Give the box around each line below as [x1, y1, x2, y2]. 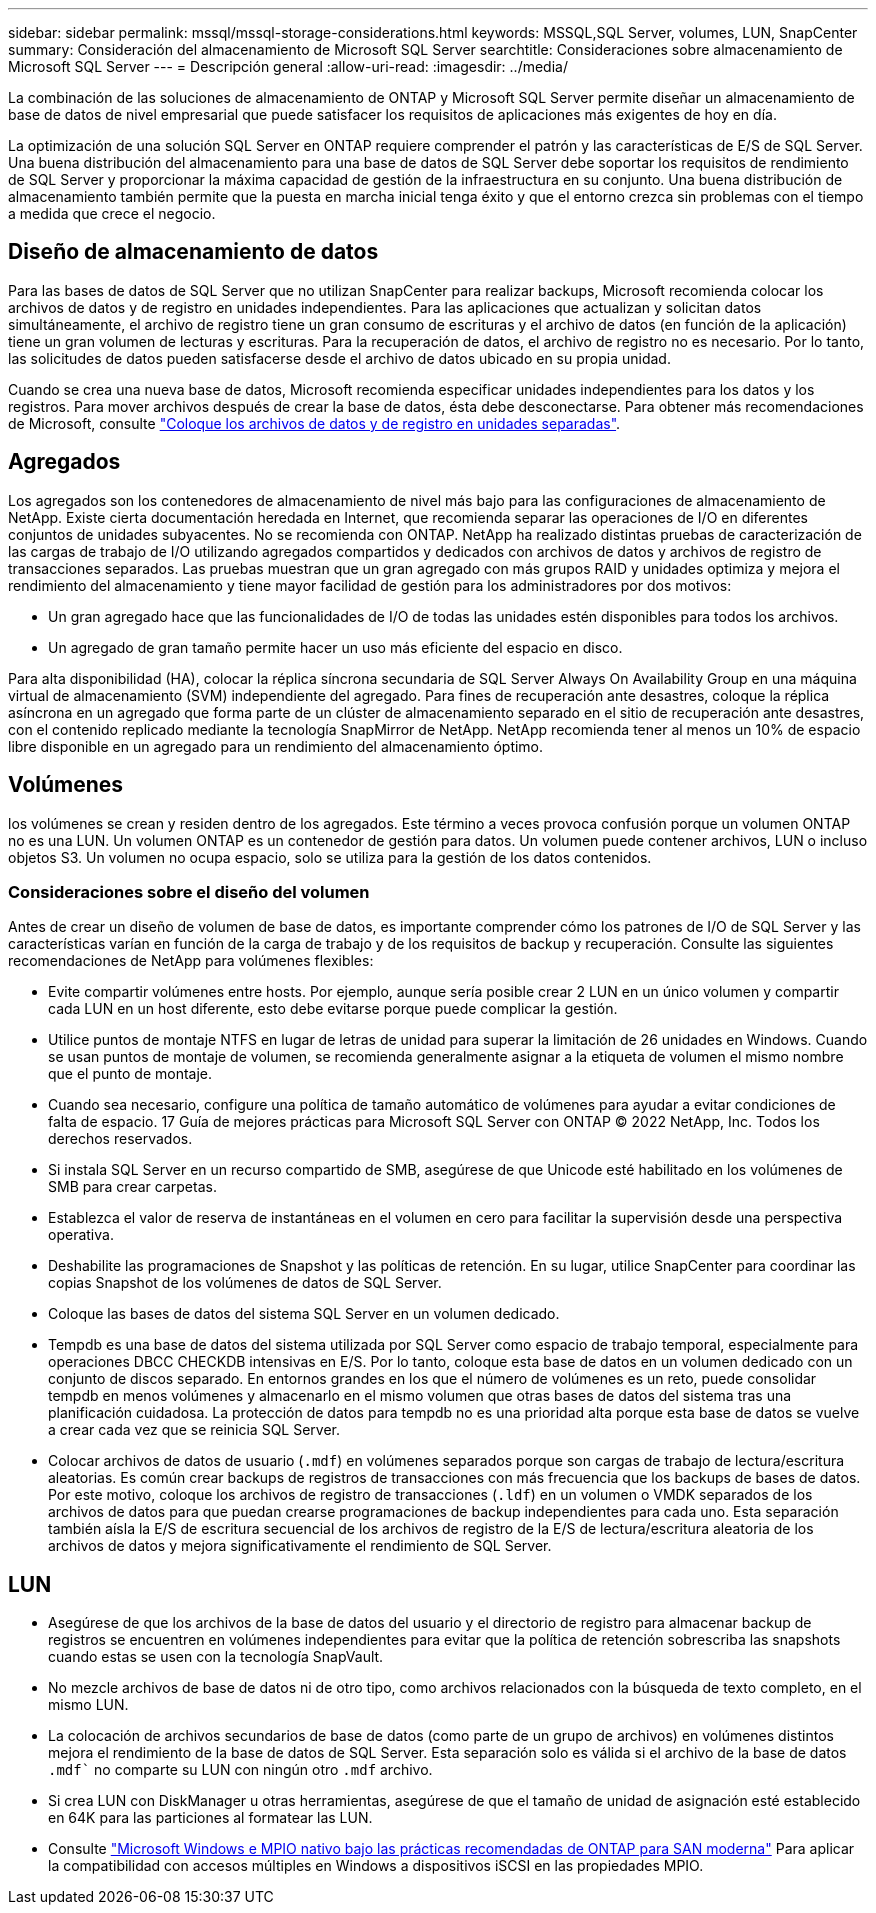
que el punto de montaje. [48, 1065, 213, 1083]
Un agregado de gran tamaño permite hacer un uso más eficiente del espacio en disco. [48, 638, 623, 656]
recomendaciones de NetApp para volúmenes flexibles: [8, 952, 374, 970]
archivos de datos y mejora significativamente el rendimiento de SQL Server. [48, 1537, 552, 1555]
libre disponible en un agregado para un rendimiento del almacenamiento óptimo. [8, 737, 544, 755]
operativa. [48, 1226, 114, 1244]
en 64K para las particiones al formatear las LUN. [48, 1809, 373, 1827]
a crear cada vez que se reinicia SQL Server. [48, 1421, 341, 1439]
